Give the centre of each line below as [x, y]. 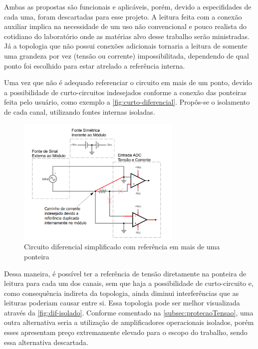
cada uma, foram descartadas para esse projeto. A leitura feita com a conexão [123, 16]
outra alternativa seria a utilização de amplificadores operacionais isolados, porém [129, 322]
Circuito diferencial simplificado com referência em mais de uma [122, 247]
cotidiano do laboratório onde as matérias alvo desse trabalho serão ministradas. [127, 36]
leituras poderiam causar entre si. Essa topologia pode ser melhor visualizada [122, 303]
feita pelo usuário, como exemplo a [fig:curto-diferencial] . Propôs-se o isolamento [127, 102]
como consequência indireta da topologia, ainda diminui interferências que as [122, 293]
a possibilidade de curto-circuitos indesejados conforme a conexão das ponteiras [126, 92]
